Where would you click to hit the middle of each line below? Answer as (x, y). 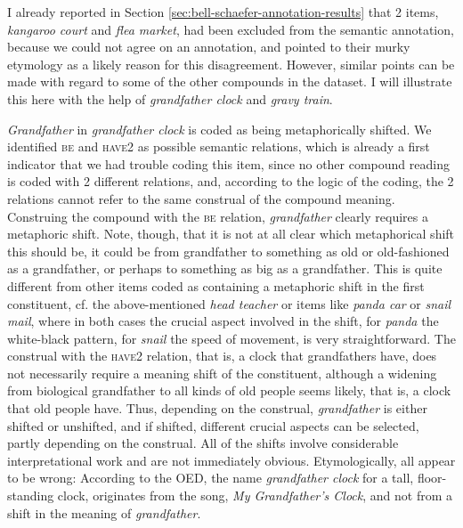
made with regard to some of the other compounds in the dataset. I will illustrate (230, 81)
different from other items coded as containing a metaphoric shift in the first (216, 285)
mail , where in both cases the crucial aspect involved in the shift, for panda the (223, 321)
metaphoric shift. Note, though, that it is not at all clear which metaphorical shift (231, 234)
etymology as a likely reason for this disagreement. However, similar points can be (231, 64)
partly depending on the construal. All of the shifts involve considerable (203, 443)
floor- (432, 478)
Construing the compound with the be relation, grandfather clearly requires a (218, 216)
